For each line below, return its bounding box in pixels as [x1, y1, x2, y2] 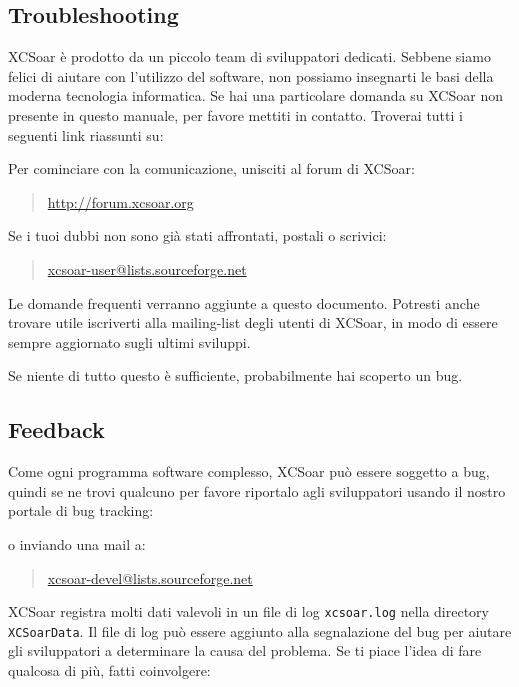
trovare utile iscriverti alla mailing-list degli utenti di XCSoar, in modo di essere [8, 312, 498, 333]
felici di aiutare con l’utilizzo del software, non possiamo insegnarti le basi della [8, 65, 494, 86]
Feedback [8, 414, 105, 445]
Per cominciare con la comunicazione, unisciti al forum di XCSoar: [8, 158, 415, 179]
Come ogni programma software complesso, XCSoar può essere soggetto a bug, [8, 461, 490, 482]
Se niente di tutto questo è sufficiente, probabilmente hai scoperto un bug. [8, 365, 463, 386]
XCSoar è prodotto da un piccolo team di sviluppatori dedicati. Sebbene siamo [8, 46, 491, 67]
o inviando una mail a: [8, 533, 146, 554]
